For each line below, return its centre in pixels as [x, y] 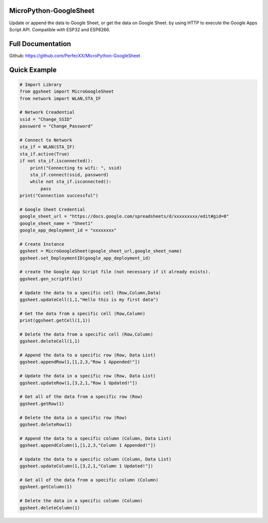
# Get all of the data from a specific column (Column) [89, 480]
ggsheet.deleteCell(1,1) [50, 341]
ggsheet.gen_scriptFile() [51, 279]
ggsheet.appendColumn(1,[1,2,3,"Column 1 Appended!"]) [88, 445]
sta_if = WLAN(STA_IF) [47, 147]
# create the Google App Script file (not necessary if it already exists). [115, 272]
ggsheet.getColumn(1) [46, 487]
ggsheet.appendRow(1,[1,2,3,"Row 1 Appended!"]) [80, 362]
